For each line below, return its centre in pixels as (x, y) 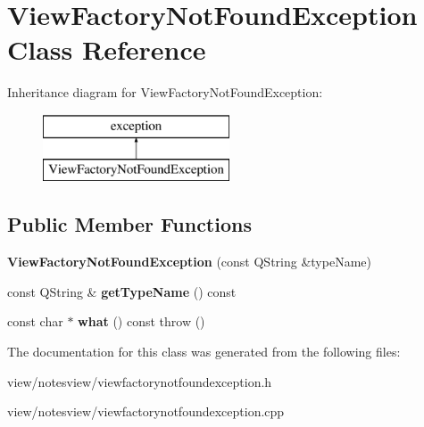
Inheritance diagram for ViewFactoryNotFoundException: (165, 92)
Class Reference (107, 49)
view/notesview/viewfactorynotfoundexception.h (140, 381)
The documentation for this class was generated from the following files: (204, 352)
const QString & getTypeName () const (122, 291)
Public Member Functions (129, 224)
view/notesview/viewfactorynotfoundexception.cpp (146, 411)
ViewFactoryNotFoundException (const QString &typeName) (189, 262)
